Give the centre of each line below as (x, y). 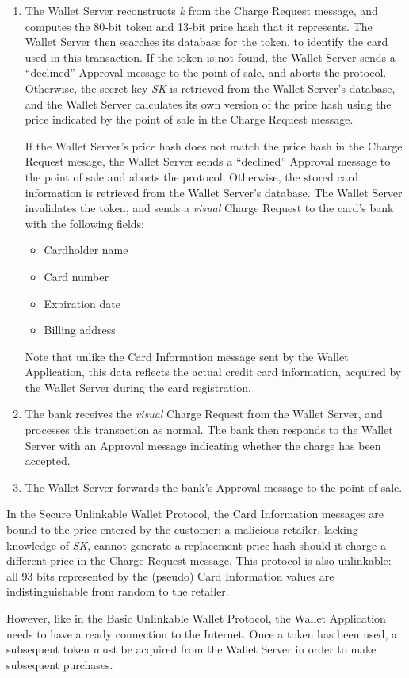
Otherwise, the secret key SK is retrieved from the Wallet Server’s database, (210, 88)
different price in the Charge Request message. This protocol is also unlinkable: (199, 560)
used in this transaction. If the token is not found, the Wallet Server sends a (210, 57)
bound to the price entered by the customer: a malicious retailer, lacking (182, 529)
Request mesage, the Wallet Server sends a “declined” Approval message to (208, 161)
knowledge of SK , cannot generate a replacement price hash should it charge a (196, 545)
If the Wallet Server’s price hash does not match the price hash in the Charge (214, 145)
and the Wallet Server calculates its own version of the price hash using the (208, 103)
